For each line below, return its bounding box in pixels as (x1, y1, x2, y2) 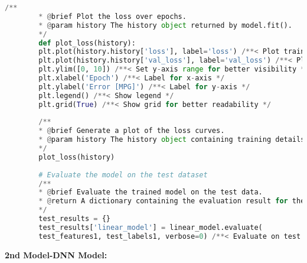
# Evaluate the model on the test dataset (38, 170, 208, 179)
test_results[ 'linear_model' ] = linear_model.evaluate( (38, 223, 263, 232)
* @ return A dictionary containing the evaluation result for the (38, 197, 305, 206)
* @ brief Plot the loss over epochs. (38, 12, 187, 21)
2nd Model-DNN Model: (5, 248, 107, 261)
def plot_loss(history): (38, 38, 136, 47)
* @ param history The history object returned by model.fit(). (38, 21, 292, 30)
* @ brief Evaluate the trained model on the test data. (38, 188, 263, 197)
